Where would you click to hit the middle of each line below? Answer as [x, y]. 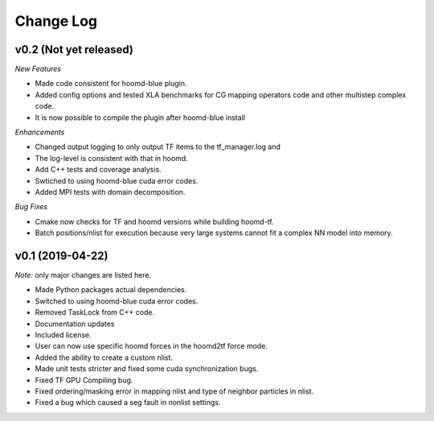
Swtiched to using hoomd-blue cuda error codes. [117, 180]
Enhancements [40, 132]
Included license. [63, 335]
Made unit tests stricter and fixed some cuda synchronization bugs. [147, 369]
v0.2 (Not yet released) [74, 50]
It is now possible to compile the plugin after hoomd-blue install [140, 118]
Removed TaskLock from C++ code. [95, 312]
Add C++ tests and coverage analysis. [98, 170]
